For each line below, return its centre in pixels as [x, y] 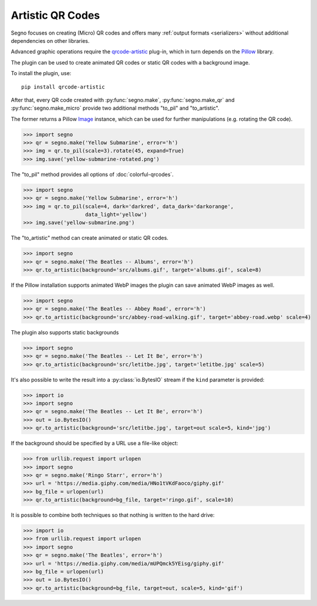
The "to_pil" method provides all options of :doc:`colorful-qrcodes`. [92, 174]
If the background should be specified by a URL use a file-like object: [95, 444]
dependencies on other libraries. [50, 40]
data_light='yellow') [116, 214]
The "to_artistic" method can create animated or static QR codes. [90, 238]
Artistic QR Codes [55, 15]
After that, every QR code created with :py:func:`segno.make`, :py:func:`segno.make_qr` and [123, 100]
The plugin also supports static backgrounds [65, 332]
